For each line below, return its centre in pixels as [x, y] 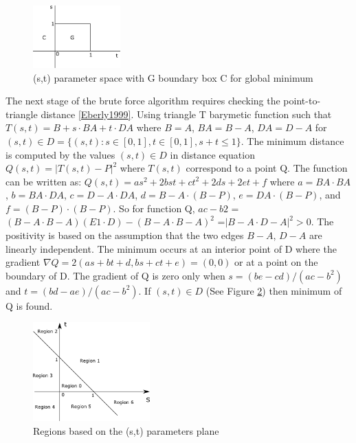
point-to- [302, 101]
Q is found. [29, 305]
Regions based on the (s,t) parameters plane [126, 430]
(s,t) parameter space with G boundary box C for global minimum [173, 77]
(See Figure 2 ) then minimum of [274, 290]
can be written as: [44, 181]
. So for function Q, [154, 208]
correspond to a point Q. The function [267, 168]
